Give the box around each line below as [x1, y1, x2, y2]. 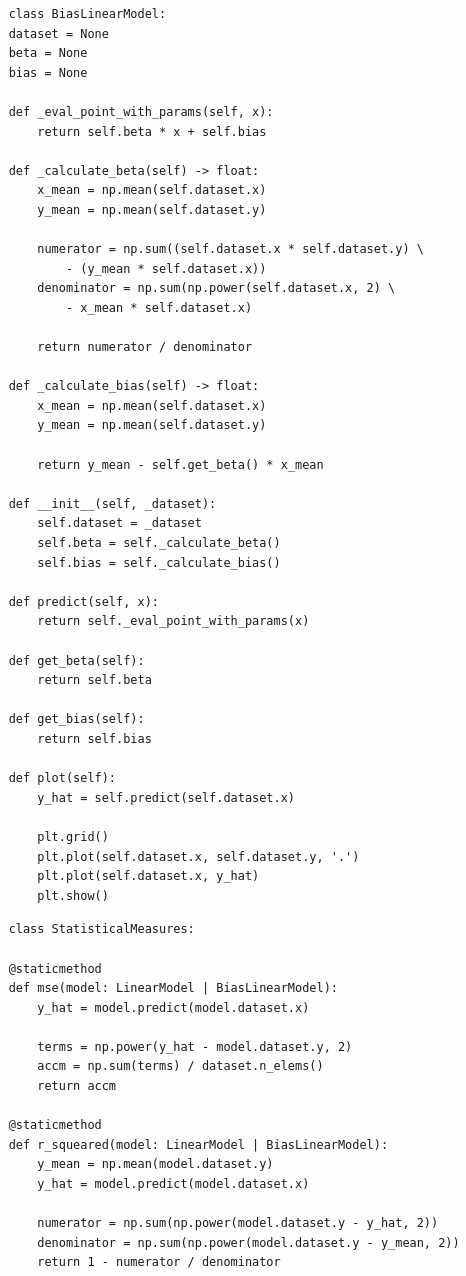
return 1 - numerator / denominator [37, 1255, 281, 1270]
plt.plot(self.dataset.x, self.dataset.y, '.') [37, 849, 360, 864]
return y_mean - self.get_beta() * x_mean [37, 457, 324, 472]
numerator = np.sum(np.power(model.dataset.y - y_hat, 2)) [37, 1216, 439, 1231]
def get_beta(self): [8, 653, 145, 668]
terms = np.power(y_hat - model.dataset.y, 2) [37, 1039, 353, 1054]
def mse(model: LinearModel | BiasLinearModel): [8, 981, 338, 996]
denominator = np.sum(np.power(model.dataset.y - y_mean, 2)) [37, 1235, 460, 1250]
